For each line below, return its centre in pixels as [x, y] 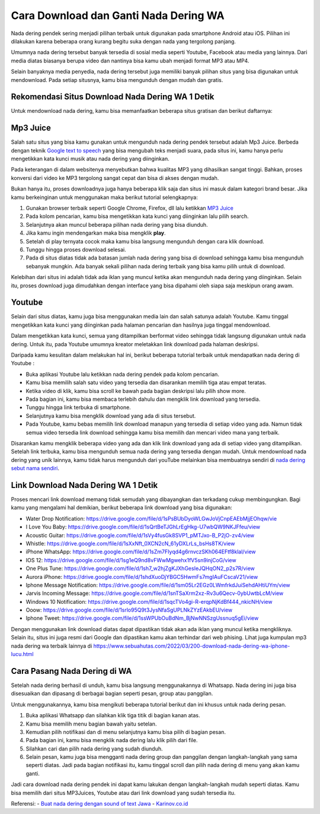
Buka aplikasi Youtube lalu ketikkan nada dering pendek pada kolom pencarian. [122, 374]
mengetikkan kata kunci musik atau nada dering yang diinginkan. [90, 159]
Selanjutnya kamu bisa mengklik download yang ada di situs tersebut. [111, 416]
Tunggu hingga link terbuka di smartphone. [79, 407]
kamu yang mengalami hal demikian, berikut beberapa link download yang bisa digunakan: [121, 508]
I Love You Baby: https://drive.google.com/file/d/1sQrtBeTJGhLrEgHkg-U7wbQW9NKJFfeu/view [143, 527]
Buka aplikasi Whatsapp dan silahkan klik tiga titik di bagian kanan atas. [113, 715]
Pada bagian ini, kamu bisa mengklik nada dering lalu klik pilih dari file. [112, 740]
